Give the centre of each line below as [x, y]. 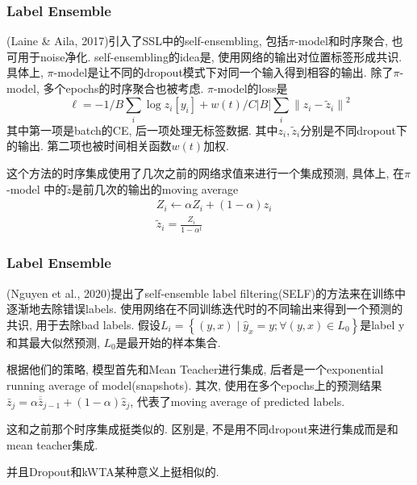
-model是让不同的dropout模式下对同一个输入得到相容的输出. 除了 [223, 72]
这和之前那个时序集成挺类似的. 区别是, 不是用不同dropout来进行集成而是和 [202, 428]
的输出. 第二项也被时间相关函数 [89, 146]
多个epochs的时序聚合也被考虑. [123, 88]
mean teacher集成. [52, 444]
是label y [382, 324]
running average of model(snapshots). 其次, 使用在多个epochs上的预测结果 [194, 385]
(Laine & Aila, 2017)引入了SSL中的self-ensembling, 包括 [148, 41]
